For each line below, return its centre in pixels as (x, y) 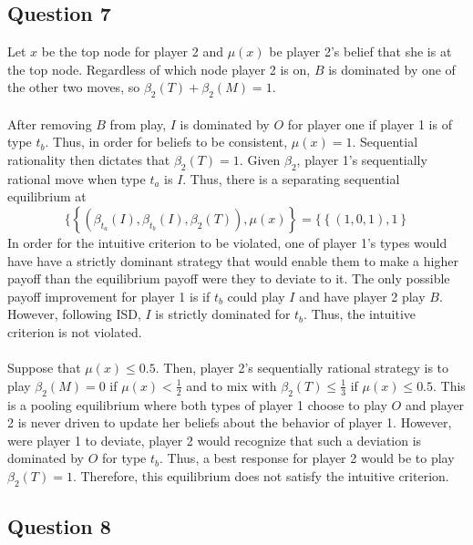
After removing (50, 123)
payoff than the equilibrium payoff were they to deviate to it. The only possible (229, 278)
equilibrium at (47, 196)
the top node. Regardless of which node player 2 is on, (159, 69)
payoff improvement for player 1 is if (109, 296)
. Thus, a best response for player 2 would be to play (307, 458)
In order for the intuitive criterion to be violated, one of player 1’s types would (227, 242)
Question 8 (59, 526)
